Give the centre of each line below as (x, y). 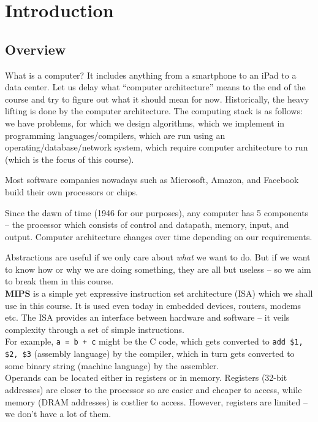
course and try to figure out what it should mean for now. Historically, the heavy (157, 99)
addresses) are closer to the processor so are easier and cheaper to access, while (153, 389)
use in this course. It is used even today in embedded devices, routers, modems (153, 305)
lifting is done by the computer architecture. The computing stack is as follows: (154, 111)
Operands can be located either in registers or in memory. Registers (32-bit (146, 377)
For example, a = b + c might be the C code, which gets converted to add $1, (154, 341)
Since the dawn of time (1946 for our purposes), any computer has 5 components (157, 212)
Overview (36, 49)
